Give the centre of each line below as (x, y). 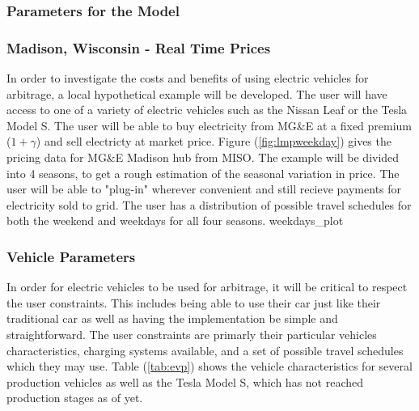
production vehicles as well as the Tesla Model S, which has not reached (185, 381)
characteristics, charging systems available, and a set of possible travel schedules (205, 350)
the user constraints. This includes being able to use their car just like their (194, 302)
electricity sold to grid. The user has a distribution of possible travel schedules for (209, 204)
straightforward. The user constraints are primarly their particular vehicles (192, 334)
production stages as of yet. (75, 398)
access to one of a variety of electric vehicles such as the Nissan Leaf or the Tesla (207, 110)
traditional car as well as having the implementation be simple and (172, 318)
